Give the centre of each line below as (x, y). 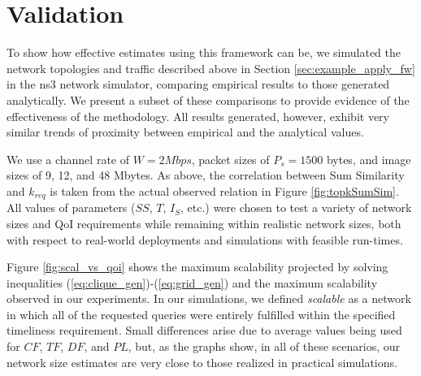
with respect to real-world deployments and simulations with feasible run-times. (205, 239)
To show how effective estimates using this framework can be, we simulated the (204, 52)
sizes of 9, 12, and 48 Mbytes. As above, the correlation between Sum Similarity (206, 175)
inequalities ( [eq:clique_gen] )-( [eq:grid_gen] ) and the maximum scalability (192, 282)
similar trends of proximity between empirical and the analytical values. (185, 132)
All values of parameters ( (71, 207)
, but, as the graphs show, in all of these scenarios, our (264, 346)
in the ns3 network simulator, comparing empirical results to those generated (198, 84)
